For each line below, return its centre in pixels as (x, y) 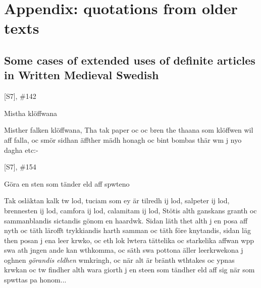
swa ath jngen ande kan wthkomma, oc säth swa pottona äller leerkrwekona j (124, 250)
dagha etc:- (21, 150)
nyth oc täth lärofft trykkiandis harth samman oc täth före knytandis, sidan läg (127, 230)
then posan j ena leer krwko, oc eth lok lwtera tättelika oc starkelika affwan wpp (129, 240)
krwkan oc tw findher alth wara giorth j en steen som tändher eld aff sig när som (129, 270)
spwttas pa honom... (35, 280)
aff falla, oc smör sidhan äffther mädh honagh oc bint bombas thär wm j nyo (123, 139)
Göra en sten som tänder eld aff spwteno (67, 183)
